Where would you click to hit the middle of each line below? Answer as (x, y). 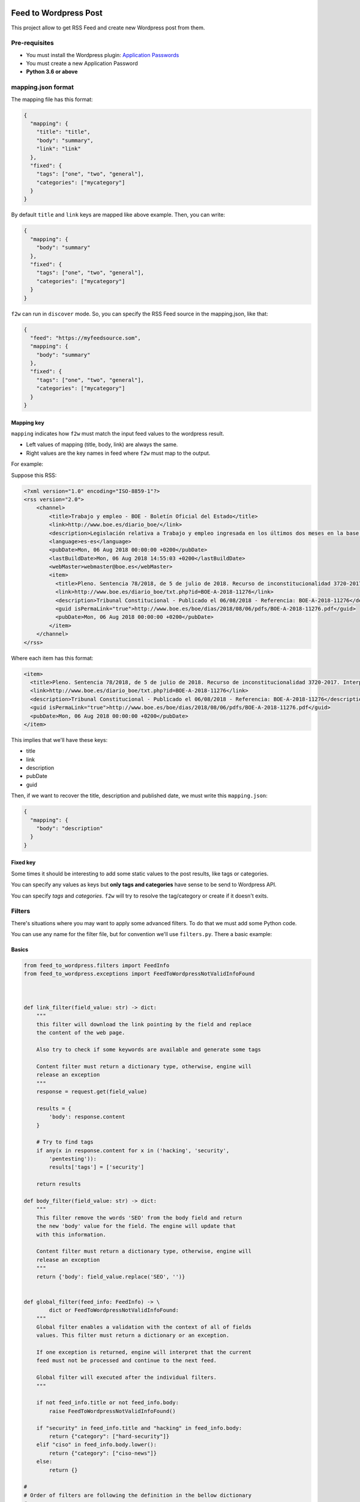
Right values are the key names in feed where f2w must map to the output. (118, 453)
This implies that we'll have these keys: (59, 740)
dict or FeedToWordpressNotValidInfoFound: (114, 1310)
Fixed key (23, 863)
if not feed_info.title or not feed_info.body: (108, 1403)
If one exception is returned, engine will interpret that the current (144, 1352)
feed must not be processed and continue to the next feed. (127, 1361)
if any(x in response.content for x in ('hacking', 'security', (133, 1150)
